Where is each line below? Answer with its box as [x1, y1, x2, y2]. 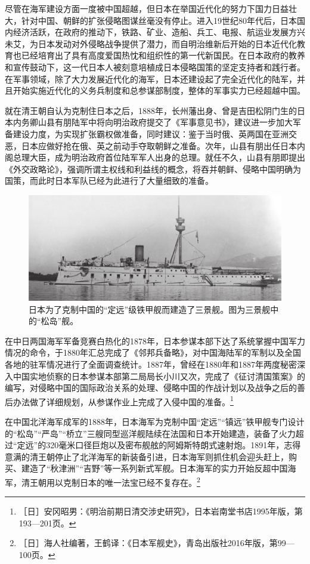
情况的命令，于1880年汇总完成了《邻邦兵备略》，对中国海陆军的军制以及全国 [5, 346, 301, 359]
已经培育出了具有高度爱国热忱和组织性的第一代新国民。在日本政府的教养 [21, 49, 305, 61]
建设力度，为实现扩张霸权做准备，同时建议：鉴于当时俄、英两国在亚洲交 [13, 127, 297, 140]
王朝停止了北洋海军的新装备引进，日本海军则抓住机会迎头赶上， [38, 450, 289, 463]
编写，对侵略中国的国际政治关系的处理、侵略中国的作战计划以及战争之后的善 [5, 381, 305, 394]
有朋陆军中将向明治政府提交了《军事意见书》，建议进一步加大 [54, 116, 293, 128]
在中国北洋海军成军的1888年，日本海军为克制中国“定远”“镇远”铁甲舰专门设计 [5, 415, 305, 427]
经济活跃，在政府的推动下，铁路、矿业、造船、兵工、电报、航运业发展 [13, 26, 289, 38]
